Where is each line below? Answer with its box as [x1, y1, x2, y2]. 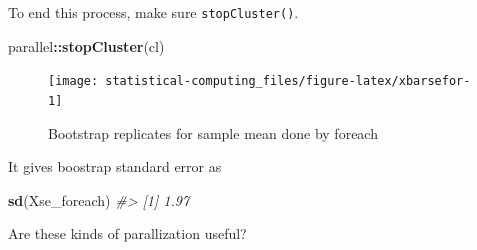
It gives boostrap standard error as [8, 156, 222, 177]
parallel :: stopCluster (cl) [8, 35, 165, 56]
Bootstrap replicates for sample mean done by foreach [48, 122, 378, 143]
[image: [48, 74, 99, 89]
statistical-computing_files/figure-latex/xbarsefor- [105, 74, 471, 89]
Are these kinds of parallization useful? [8, 223, 247, 244]
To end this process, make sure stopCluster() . [8, 2, 299, 22]
